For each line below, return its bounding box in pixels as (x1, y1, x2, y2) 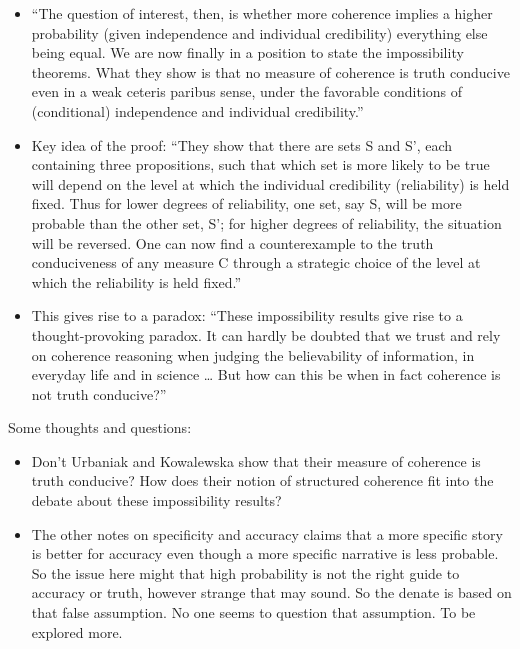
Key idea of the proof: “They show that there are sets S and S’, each (31, 134, 453, 155)
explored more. (31, 621, 123, 642)
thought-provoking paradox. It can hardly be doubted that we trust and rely (31, 324, 501, 345)
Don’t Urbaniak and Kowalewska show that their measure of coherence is (31, 450, 481, 471)
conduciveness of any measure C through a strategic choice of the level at (31, 252, 481, 273)
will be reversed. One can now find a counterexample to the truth (31, 232, 434, 253)
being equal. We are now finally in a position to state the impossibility (31, 42, 464, 63)
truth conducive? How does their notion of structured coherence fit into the (31, 470, 494, 491)
